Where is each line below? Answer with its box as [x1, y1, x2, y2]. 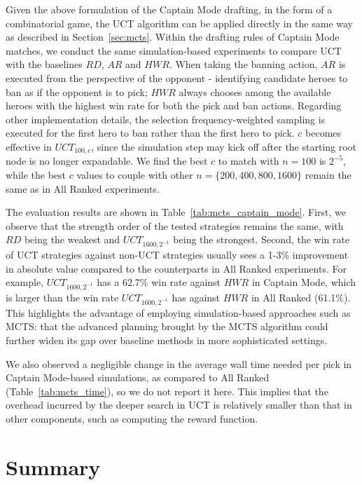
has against [172, 290, 221, 305]
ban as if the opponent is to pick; [6, 84, 148, 99]
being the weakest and [24, 232, 120, 247]
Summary [6, 452, 101, 481]
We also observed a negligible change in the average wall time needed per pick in [6, 356, 352, 371]
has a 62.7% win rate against [97, 275, 221, 289]
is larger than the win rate [6, 290, 119, 305]
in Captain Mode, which [251, 275, 356, 289]
